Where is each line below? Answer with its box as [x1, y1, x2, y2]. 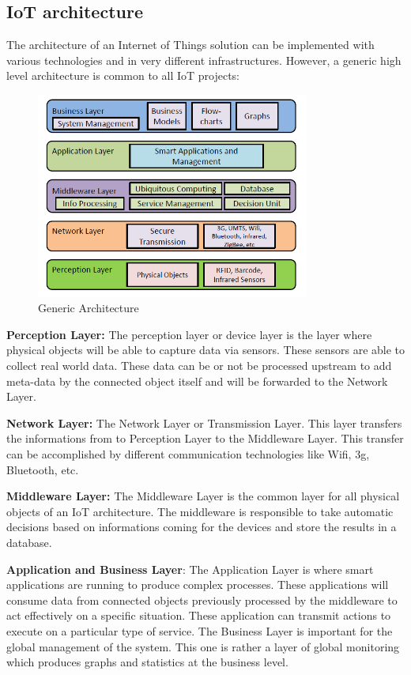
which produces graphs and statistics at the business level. [6, 654, 288, 670]
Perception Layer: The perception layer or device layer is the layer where [6, 326, 372, 342]
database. [6, 534, 52, 551]
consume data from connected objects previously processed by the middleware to [6, 591, 398, 608]
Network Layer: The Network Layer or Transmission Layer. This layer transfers [6, 414, 402, 431]
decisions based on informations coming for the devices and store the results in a [6, 519, 397, 535]
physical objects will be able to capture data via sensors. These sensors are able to [6, 341, 405, 358]
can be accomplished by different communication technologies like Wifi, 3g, [6, 446, 370, 462]
